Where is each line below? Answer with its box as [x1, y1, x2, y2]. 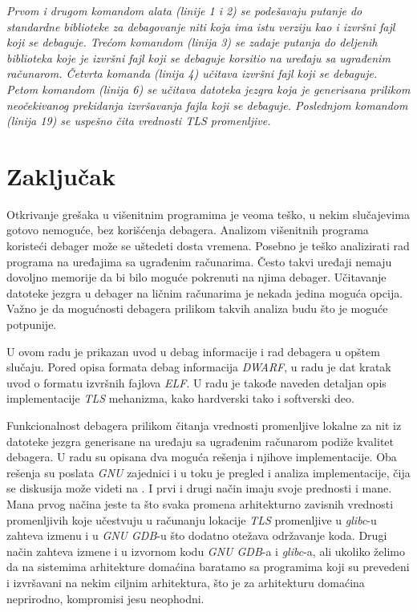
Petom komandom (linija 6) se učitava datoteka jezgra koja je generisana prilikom [6, 80, 411, 97]
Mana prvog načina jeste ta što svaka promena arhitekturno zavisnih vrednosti [6, 495, 394, 512]
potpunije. [6, 316, 57, 333]
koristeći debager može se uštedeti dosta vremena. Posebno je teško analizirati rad [6, 237, 410, 254]
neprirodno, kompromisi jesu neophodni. [6, 590, 204, 606]
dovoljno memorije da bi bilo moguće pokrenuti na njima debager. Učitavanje [6, 269, 387, 286]
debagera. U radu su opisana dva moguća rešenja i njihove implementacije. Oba [6, 448, 397, 465]
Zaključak [6, 159, 115, 192]
